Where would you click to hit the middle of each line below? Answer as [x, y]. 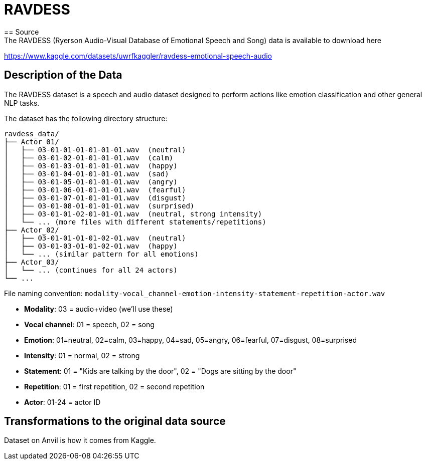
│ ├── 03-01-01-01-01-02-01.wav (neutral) [95, 238]
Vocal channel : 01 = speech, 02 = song [89, 324]
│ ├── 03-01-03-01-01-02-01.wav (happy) [91, 246]
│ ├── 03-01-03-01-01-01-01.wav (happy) [91, 166]
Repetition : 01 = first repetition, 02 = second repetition [114, 386]
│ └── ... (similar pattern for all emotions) [101, 254]
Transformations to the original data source [115, 421]
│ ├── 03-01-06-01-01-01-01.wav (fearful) [95, 190]
